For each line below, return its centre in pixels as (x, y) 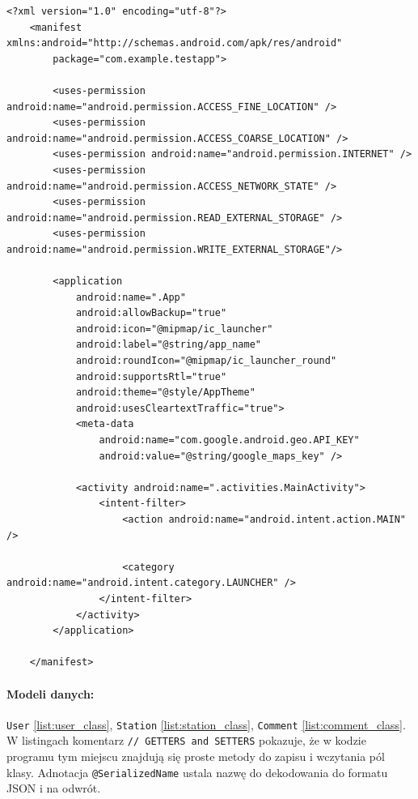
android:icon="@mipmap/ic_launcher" (174, 329)
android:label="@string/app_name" (168, 345)
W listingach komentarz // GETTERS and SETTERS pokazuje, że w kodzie (186, 740)
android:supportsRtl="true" (151, 376)
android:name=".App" (131, 297)
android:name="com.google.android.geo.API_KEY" (229, 440)
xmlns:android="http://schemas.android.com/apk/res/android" (175, 43)
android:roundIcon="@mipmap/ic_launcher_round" (206, 361)
